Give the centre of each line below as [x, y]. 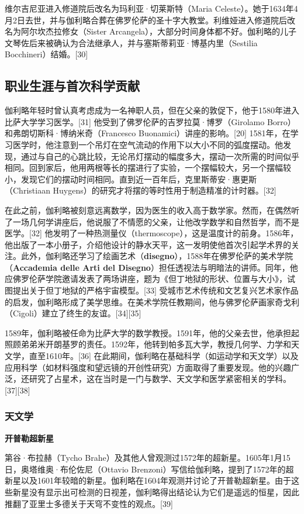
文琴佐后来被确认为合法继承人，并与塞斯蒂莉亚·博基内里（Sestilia [131, 42]
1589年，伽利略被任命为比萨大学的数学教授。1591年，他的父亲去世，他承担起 [152, 332]
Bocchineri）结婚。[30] [46, 54]
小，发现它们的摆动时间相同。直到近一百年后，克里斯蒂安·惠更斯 [131, 179]
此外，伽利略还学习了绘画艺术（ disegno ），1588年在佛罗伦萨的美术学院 [157, 256]
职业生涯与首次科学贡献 [72, 86]
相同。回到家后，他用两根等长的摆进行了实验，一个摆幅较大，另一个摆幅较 [148, 168]
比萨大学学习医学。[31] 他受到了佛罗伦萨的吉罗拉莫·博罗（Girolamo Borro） [150, 121]
